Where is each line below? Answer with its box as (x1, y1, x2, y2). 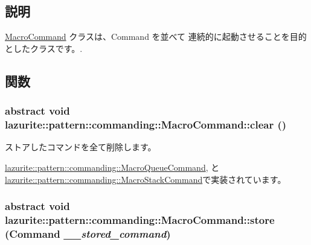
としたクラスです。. (5, 42, 83, 54)
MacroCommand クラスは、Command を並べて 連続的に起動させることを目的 (5, 30, 307, 43)
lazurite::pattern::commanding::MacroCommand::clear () (5, 117, 287, 132)
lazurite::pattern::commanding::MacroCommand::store (5, 212, 275, 227)
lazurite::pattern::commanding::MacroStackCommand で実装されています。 (5, 173, 286, 185)
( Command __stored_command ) (5, 226, 171, 241)
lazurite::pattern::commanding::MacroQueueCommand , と (5, 161, 220, 173)
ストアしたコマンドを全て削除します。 (5, 141, 156, 153)
